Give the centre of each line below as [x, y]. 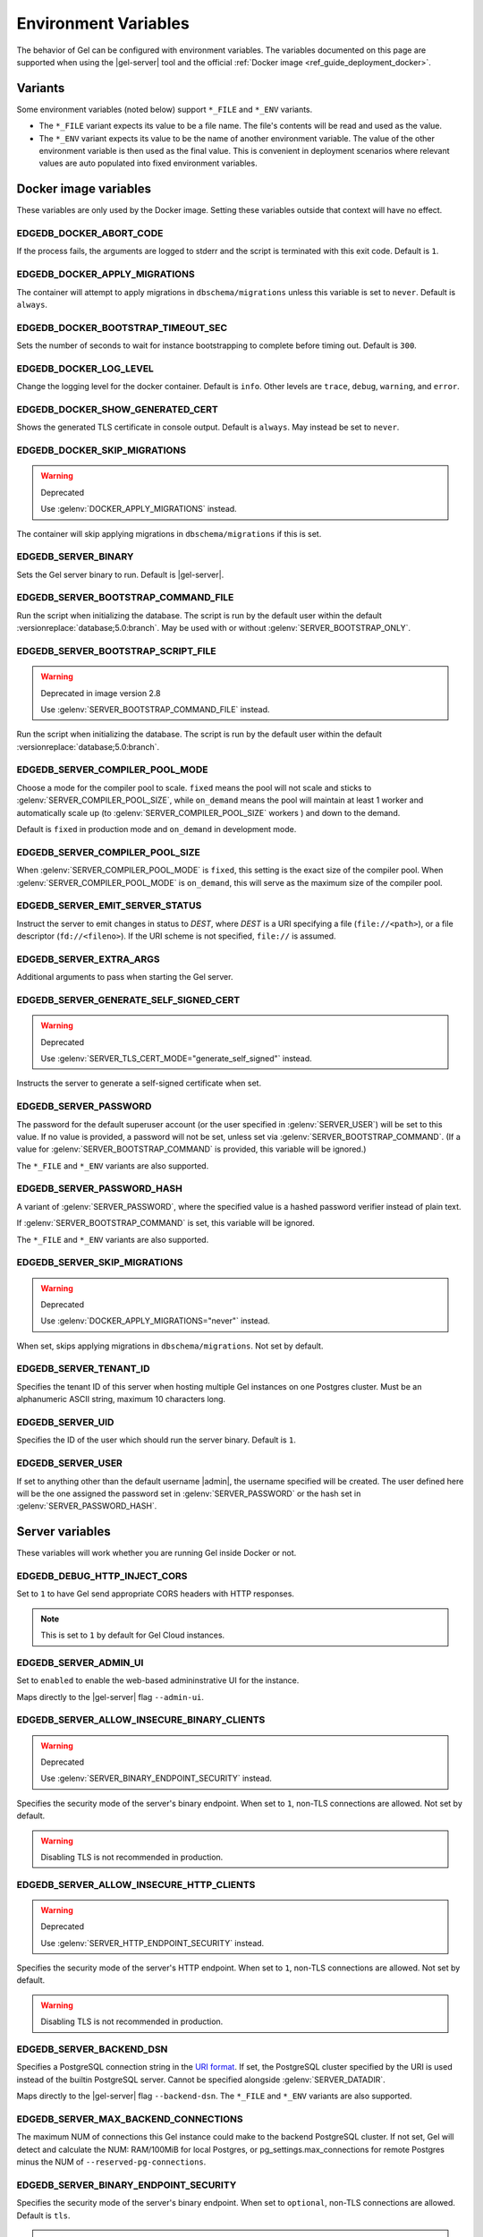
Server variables [64, 1531]
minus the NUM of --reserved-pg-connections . [111, 2162]
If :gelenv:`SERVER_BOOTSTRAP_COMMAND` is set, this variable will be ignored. [165, 1223]
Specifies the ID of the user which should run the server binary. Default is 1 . [157, 1440]
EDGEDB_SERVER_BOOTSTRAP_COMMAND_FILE [125, 598]
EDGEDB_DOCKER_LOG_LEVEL [85, 369]
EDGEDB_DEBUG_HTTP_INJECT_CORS [102, 1576]
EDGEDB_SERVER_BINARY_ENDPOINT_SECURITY [127, 2185]
